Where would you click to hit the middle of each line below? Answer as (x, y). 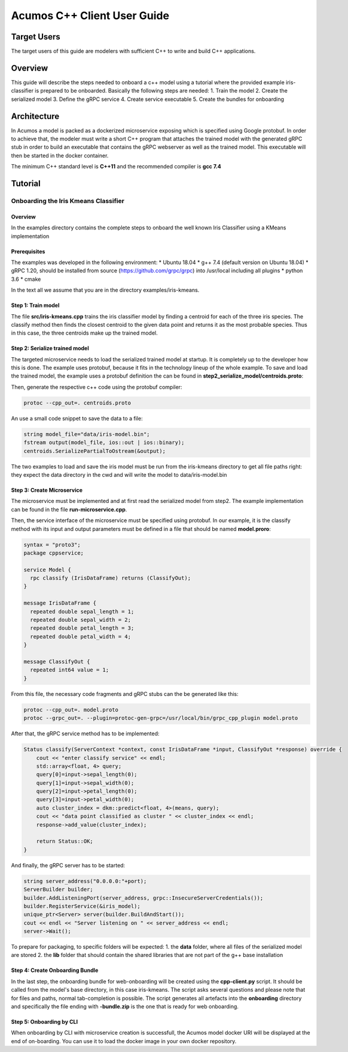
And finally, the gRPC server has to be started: (68, 865)
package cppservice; (54, 553)
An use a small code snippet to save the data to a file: (77, 418)
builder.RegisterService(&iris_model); (82, 906)
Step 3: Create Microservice (47, 490)
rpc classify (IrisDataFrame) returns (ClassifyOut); (111, 578)
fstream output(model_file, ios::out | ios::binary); (104, 443)
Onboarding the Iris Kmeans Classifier (68, 201)
